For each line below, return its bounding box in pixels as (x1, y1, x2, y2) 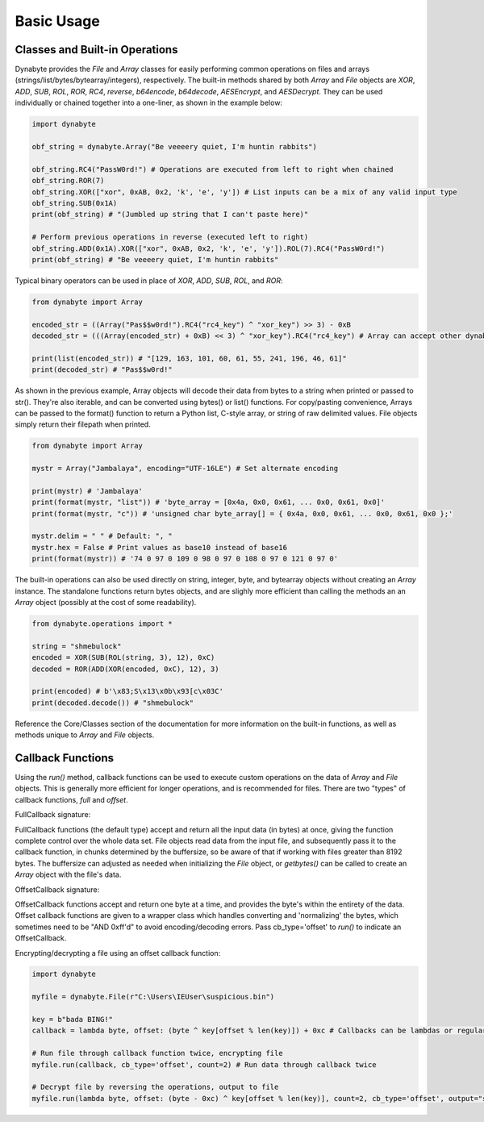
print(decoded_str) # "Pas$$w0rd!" (31, 365, 173, 374)
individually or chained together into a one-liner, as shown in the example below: (15, 98, 282, 108)
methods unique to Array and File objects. (15, 730, 155, 740)
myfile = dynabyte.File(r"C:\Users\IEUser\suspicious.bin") (31, 992, 275, 1002)
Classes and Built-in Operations (15, 43, 178, 56)
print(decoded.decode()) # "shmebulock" (31, 698, 194, 707)
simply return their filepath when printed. (15, 419, 151, 429)
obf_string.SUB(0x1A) (31, 198, 118, 207)
